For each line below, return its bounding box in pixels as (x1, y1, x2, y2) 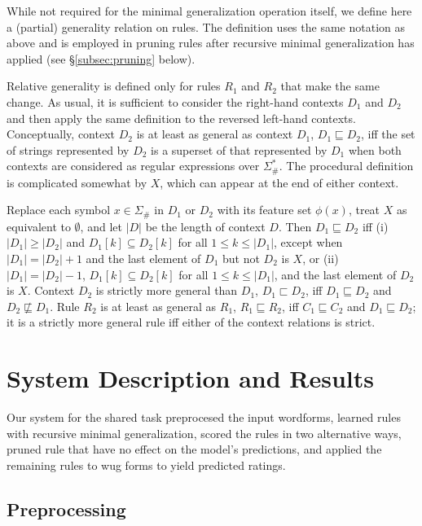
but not (222, 250, 260, 267)
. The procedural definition (279, 157, 414, 174)
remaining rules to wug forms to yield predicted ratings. (7, 456, 286, 473)
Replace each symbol (7, 201, 111, 218)
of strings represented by (7, 141, 130, 158)
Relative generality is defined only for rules (7, 77, 221, 94)
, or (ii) (302, 250, 339, 267)
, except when (274, 234, 343, 251)
